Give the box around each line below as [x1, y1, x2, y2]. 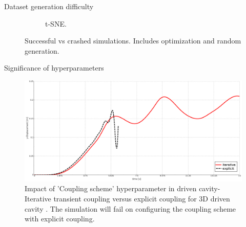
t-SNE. [45, 18, 67, 29]
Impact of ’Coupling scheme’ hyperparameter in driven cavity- [25, 183, 220, 194]
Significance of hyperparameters [4, 62, 104, 73]
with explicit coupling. [25, 213, 95, 224]
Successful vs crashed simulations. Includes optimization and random [25, 35, 241, 46]
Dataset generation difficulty [4, 1, 94, 11]
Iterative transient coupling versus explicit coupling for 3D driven [25, 193, 230, 204]
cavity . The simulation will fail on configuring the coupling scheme [25, 203, 236, 214]
